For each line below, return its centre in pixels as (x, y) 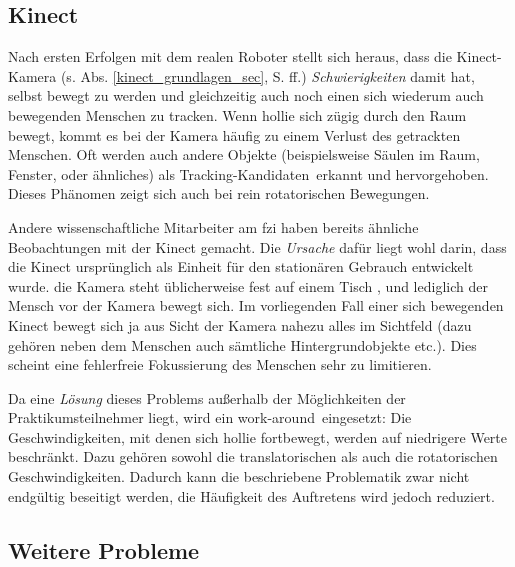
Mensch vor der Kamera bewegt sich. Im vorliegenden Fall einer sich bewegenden (256, 305)
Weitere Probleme (104, 549)
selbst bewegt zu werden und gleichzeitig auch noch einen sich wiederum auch (246, 95)
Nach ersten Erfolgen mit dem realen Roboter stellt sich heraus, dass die (230, 56)
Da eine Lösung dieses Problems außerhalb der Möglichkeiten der (207, 397)
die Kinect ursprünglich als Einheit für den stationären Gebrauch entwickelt (241, 266)
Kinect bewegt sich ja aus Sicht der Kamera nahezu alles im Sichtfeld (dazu (240, 324)
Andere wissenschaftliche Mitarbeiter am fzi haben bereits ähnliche (213, 226)
